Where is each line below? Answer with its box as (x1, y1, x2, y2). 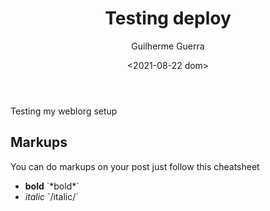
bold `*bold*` (24, 180, 80, 192)
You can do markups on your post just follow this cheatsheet (10, 160, 260, 172)
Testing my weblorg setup (10, 105, 118, 117)
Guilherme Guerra (131, 40, 205, 52)
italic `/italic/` (24, 190, 79, 202)
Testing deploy (104, 7, 232, 30)
